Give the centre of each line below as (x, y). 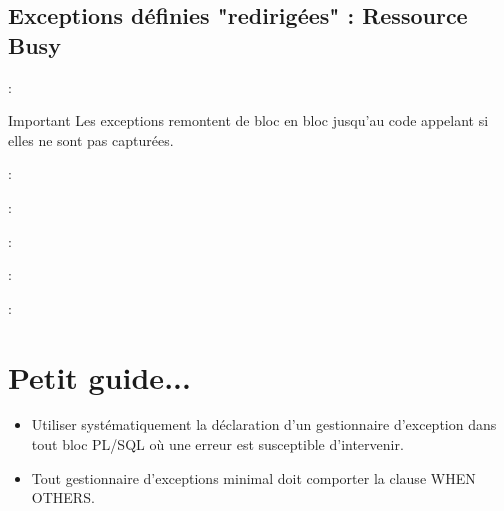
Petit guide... (99, 376)
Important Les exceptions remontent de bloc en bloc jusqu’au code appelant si (248, 120)
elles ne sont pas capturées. (91, 139)
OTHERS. (63, 497)
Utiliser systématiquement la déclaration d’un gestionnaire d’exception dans (264, 424)
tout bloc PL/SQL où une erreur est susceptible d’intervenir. (217, 444)
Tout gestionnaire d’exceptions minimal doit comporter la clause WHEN (253, 477)
